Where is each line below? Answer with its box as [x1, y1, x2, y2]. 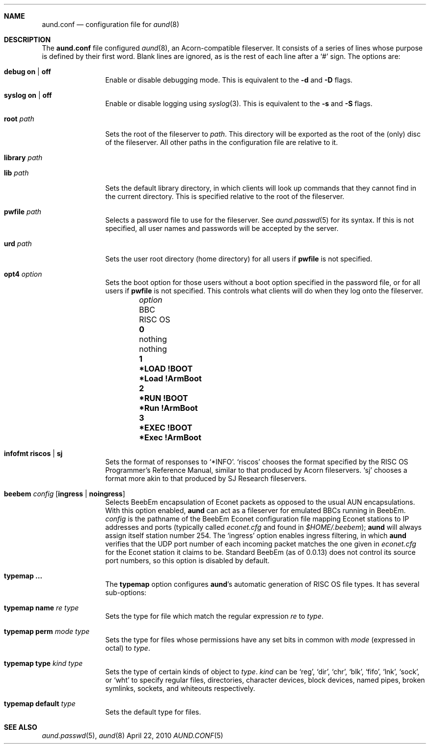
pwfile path [4, 207, 42, 216]
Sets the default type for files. [105, 708, 201, 716]
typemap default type [4, 699, 76, 708]
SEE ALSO [4, 723, 37, 731]
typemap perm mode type [4, 627, 90, 635]
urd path [4, 239, 32, 248]
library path [4, 153, 43, 162]
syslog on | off [4, 91, 52, 99]
